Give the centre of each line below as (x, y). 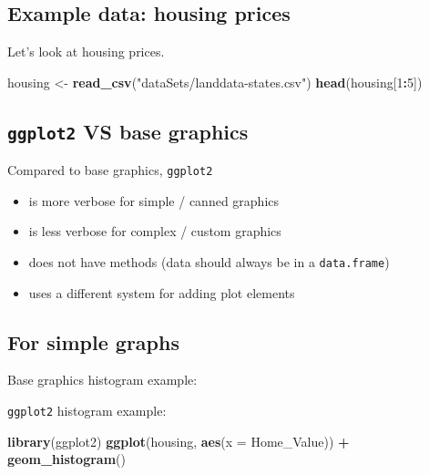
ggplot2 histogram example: (87, 411)
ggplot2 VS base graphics (128, 131)
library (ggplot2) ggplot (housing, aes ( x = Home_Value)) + (179, 441)
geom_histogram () (66, 459)
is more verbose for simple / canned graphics (154, 200)
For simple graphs (93, 341)
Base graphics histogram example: (102, 380)
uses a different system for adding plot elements (162, 292)
